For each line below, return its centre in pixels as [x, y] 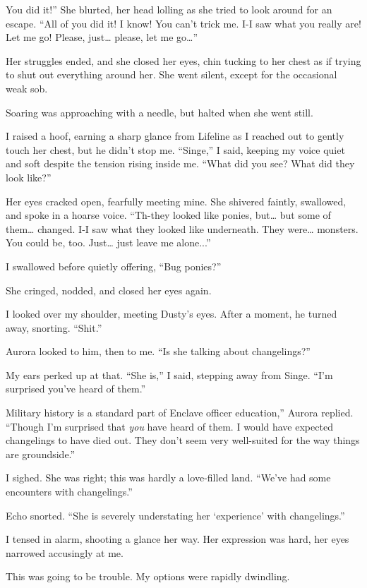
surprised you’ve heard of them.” [76, 389]
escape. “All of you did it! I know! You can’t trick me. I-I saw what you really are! [183, 23]
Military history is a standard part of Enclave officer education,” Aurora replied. [180, 413]
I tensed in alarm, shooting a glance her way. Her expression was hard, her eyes [178, 539]
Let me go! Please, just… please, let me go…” [102, 37]
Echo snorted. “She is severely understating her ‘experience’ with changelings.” [175, 515]
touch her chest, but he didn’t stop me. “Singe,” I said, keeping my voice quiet [175, 149]
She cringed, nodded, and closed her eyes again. [109, 290]
